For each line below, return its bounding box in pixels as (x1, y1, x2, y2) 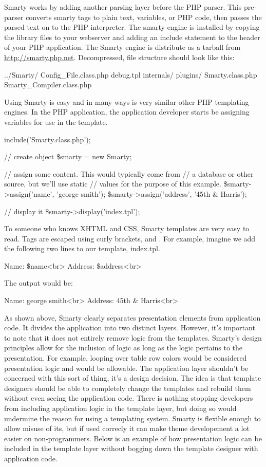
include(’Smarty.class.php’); (4, 134, 91, 144)
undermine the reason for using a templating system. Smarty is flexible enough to (4, 413, 261, 423)
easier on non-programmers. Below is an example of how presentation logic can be (4, 433, 262, 443)
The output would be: (4, 277, 73, 288)
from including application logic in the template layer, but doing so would (4, 403, 237, 413)
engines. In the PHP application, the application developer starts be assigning (4, 106, 250, 117)
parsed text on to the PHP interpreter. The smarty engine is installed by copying (4, 22, 260, 32)
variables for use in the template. (4, 116, 108, 127)
